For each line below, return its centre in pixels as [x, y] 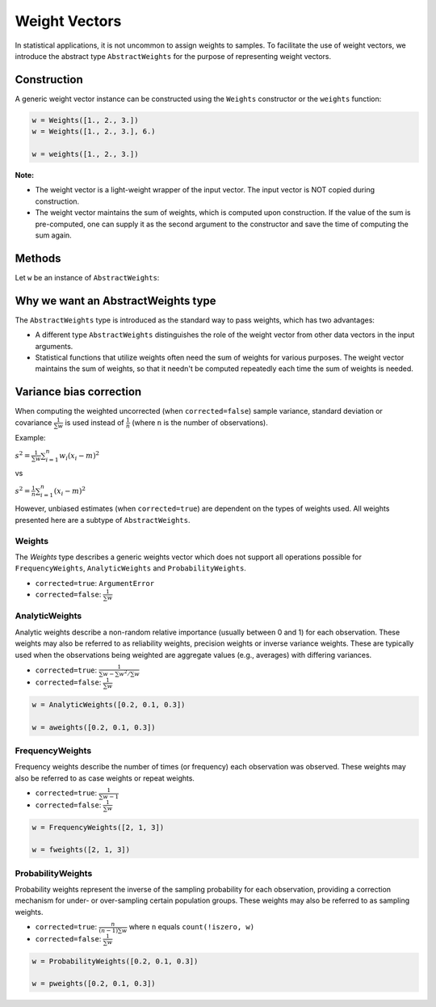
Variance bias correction [78, 392]
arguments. [54, 346]
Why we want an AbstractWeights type [116, 300]
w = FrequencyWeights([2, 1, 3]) [98, 827]
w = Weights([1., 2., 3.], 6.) [94, 132]
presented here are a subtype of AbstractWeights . [103, 520]
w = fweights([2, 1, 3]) [81, 850]
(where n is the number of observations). [200, 422]
